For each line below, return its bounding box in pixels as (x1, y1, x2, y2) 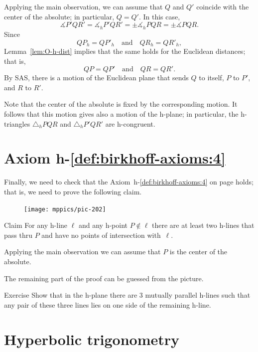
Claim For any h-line (4, 220, 68, 230)
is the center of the (169, 246, 228, 257)
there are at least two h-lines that (152, 220, 255, 230)
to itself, (199, 72, 224, 83)
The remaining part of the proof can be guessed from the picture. (4, 273, 204, 283)
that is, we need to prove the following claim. (4, 186, 142, 196)
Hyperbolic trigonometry (4, 329, 180, 349)
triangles (4, 118, 30, 129)
